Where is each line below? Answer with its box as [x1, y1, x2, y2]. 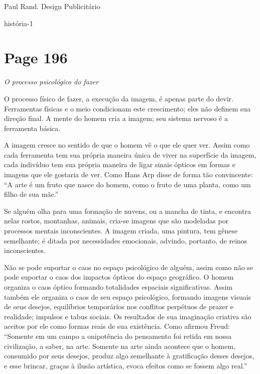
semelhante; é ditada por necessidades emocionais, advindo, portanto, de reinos [4, 235, 247, 245]
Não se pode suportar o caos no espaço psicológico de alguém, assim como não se [4, 262, 253, 272]
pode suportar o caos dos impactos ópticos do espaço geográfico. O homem [4, 272, 234, 282]
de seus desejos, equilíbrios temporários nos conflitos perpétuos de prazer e [4, 301, 234, 312]
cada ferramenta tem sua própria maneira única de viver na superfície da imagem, [4, 149, 256, 160]
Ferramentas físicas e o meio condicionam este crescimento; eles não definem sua [4, 103, 251, 113]
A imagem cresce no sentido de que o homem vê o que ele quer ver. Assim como [4, 140, 250, 150]
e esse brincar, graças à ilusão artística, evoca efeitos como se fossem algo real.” [4, 360, 247, 370]
